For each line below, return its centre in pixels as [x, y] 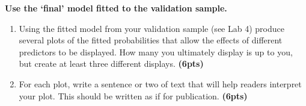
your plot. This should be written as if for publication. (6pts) [133, 95]
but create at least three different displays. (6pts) [111, 64]
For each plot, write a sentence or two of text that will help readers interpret [160, 83]
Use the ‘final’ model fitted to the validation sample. [116, 8]
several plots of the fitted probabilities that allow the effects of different [151, 40]
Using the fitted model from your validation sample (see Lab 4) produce [151, 28]
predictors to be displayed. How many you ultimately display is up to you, [156, 51]
